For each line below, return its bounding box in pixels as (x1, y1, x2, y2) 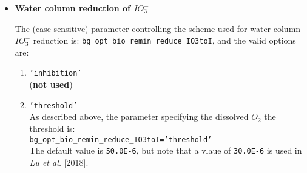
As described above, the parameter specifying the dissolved (29, 110, 249, 123)
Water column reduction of (15, 2, 131, 14)
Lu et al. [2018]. (29, 155, 89, 168)
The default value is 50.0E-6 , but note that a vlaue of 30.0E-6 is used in (29, 144, 302, 157)
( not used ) (29, 78, 73, 91)
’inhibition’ (29, 69, 82, 78)
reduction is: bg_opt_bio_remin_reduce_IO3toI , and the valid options (33, 34, 296, 47)
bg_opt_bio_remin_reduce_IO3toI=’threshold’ (29, 135, 212, 144)
